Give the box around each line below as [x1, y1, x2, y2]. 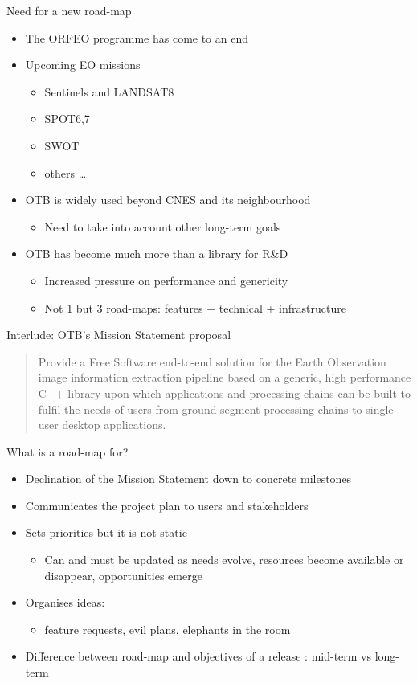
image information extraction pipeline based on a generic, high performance [38, 369, 411, 386]
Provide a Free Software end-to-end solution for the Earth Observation [38, 353, 386, 370]
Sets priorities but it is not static [25, 524, 187, 541]
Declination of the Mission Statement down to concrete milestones [25, 470, 352, 487]
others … [44, 164, 87, 181]
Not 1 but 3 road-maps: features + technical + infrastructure [44, 299, 346, 316]
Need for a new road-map [6, 2, 132, 18]
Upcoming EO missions [25, 56, 141, 73]
